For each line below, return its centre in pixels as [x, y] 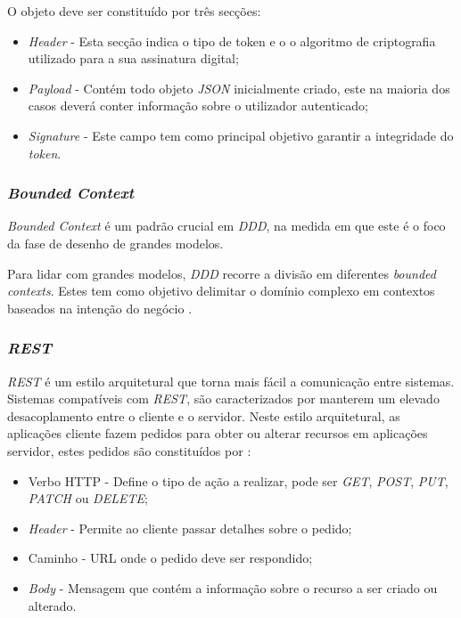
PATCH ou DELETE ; [88, 498]
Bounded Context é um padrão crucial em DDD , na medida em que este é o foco [226, 226]
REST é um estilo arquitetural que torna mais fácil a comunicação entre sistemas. [231, 381]
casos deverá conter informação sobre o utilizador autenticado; [198, 106]
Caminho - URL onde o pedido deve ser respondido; [170, 558]
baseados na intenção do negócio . [100, 308]
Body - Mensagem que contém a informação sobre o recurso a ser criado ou [233, 587]
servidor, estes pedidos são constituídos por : [129, 450]
